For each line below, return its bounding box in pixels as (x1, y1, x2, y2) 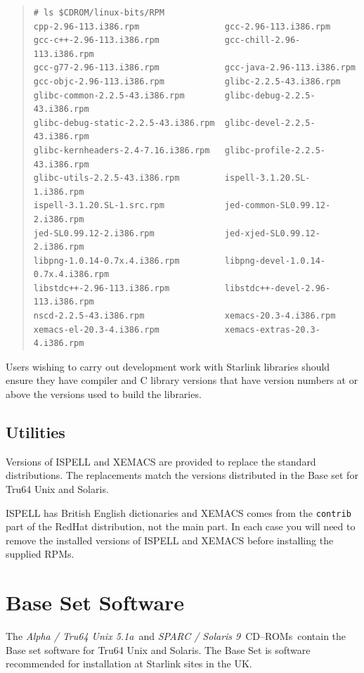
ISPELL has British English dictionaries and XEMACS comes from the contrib (6, 505, 351, 520)
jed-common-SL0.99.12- (224, 200, 331, 211)
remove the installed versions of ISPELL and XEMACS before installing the (6, 532, 334, 547)
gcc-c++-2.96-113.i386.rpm (33, 35, 160, 46)
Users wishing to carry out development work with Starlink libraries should (6, 359, 330, 373)
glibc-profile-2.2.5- (224, 145, 326, 155)
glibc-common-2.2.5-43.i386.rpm (33, 90, 185, 101)
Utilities (6, 421, 65, 443)
